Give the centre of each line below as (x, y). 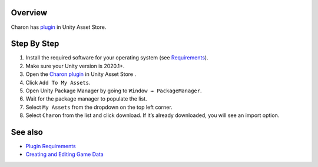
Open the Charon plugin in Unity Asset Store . (81, 74)
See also (27, 132)
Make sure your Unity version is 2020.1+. (75, 66)
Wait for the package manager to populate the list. (86, 99)
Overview (29, 13)
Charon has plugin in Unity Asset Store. (59, 27)
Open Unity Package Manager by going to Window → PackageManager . (114, 91)
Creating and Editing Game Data (65, 154)
